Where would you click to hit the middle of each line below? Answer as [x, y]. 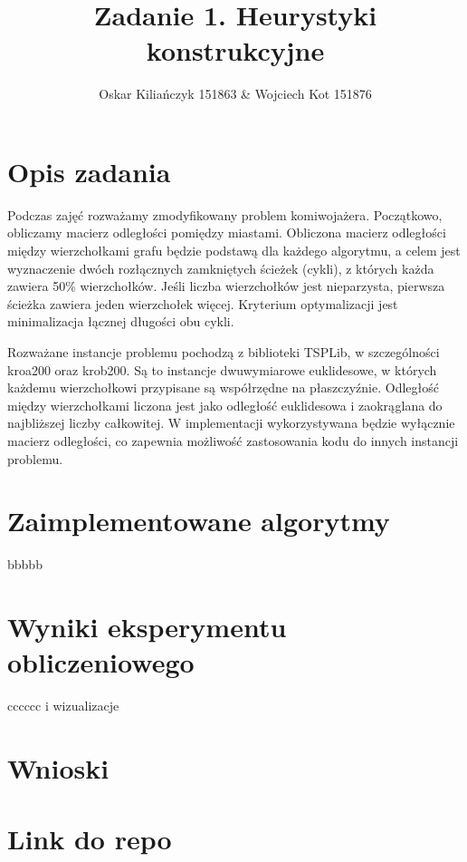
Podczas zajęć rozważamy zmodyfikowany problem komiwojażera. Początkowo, [225, 214]
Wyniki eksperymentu [147, 627]
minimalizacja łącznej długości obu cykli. [121, 321]
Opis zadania [89, 171]
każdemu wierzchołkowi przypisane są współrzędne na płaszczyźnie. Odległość [223, 387]
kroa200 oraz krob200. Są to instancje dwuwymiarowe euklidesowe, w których [222, 369]
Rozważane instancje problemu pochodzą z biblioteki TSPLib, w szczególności [224, 352]
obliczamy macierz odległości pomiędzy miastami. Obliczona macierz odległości [227, 232]
